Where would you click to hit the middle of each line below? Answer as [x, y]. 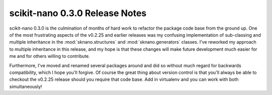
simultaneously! [26, 86]
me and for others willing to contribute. [50, 56]
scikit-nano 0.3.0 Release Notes [78, 13]
